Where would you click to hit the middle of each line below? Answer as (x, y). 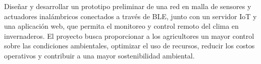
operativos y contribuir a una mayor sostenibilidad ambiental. (99, 55)
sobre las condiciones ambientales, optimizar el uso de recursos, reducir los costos (129, 46)
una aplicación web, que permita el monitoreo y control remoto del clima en (121, 26)
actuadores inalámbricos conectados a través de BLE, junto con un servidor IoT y (130, 16)
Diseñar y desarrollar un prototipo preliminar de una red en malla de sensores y (128, 6)
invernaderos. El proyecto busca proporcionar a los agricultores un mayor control (129, 36)
